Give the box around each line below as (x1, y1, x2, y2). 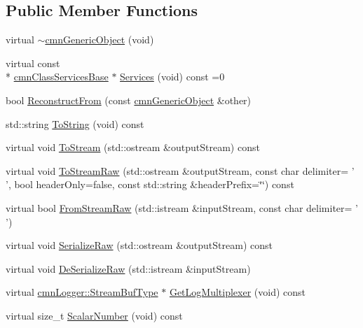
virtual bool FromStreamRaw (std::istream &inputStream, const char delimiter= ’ (6, 200, 359, 215)
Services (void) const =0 (120, 69, 225, 84)
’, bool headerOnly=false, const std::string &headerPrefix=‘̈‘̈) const (6, 177, 294, 192)
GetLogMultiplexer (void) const (169, 285, 306, 299)
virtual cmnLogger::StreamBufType (6, 285, 158, 299)
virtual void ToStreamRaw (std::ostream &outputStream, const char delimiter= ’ (6, 163, 355, 178)
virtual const (6, 55, 60, 70)
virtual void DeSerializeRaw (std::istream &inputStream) (6, 261, 251, 276)
